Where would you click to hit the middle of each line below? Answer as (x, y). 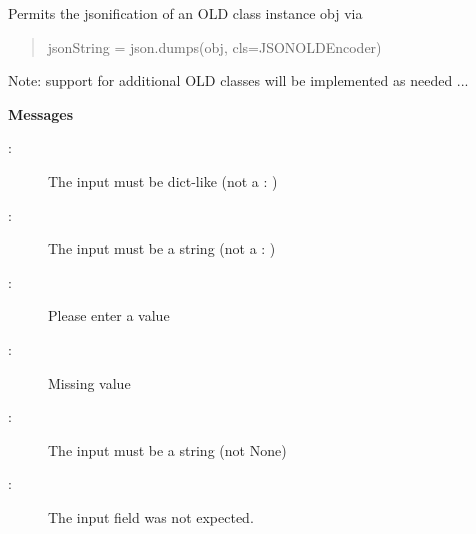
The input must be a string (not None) (167, 449)
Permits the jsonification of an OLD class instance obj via (185, 13)
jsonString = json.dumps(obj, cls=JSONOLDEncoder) (214, 46)
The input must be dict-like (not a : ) (163, 180)
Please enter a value (109, 315)
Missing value (89, 382)
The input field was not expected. (151, 516)
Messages (40, 113)
